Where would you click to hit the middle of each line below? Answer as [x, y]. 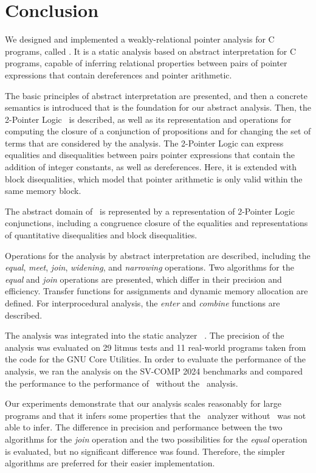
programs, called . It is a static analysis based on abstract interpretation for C [151, 51]
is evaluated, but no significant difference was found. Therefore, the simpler [145, 451]
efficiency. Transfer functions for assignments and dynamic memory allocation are [156, 291]
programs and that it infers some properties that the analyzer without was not [156, 415]
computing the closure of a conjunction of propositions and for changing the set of [158, 131]
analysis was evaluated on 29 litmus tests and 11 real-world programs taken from [156, 347]
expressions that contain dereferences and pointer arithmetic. [118, 74]
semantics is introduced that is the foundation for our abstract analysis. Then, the [158, 107]
